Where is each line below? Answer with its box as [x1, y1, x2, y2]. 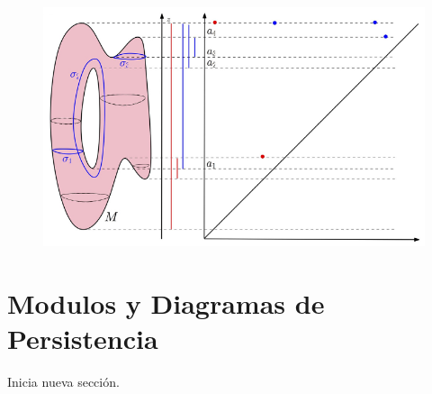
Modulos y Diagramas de [7, 285, 325, 322]
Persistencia [7, 320, 158, 357]
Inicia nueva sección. [7, 372, 120, 391]
